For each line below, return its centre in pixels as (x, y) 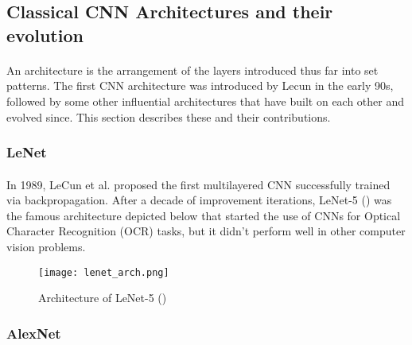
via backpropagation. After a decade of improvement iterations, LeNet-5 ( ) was (199, 200)
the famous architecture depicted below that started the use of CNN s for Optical (204, 215)
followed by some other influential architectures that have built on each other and (206, 101)
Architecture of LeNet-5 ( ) (103, 298)
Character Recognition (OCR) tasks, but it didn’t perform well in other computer (206, 231)
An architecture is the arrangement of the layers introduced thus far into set (192, 70)
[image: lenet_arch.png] (104, 272)
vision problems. (46, 246)
